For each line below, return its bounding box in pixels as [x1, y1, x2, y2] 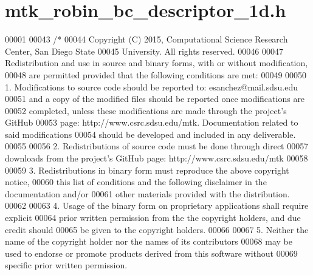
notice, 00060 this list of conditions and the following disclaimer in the [5, 175, 267, 188]
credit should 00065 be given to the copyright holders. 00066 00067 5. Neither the [5, 223, 309, 236]
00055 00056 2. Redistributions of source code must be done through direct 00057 [5, 140, 309, 152]
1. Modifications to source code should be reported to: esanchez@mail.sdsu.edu [5, 80, 298, 93]
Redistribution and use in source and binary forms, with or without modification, [5, 56, 308, 69]
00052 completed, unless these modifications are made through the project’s [5, 104, 287, 117]
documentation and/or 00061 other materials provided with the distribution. [5, 187, 290, 200]
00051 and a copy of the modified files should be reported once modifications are [5, 92, 305, 105]
